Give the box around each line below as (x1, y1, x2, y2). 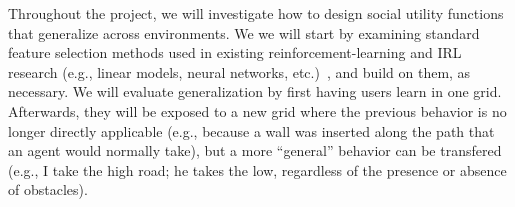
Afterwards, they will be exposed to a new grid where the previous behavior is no (8, 100, 507, 121)
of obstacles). (8, 179, 88, 200)
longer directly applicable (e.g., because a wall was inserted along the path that (8, 120, 495, 141)
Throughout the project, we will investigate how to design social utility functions (8, 3, 504, 23)
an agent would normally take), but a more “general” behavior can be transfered (8, 140, 502, 161)
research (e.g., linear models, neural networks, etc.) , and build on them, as (8, 61, 471, 82)
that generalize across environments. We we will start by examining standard (8, 22, 480, 43)
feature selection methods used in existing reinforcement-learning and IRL (8, 42, 462, 63)
